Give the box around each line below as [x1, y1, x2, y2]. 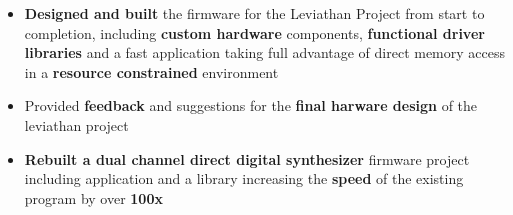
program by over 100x [24, 187, 163, 208]
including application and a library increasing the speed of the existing [24, 168, 464, 189]
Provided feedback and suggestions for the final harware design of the [24, 95, 478, 116]
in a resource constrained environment [24, 61, 279, 82]
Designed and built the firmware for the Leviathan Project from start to [24, 3, 485, 23]
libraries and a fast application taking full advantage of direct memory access [24, 42, 506, 63]
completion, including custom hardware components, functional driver [24, 22, 485, 43]
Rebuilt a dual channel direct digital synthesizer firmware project [24, 148, 470, 169]
